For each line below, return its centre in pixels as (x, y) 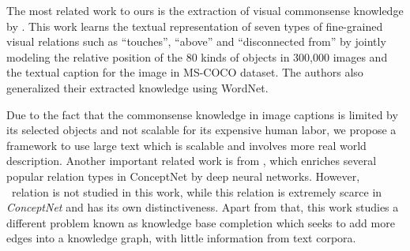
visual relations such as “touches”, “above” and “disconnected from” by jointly (196, 41)
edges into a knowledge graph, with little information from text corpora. (181, 238)
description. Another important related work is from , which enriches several (192, 161)
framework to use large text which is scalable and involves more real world (186, 145)
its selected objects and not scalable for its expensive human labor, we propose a (201, 130)
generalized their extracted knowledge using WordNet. (137, 87)
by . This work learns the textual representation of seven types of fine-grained (195, 26)
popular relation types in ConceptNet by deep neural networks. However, (183, 176)
